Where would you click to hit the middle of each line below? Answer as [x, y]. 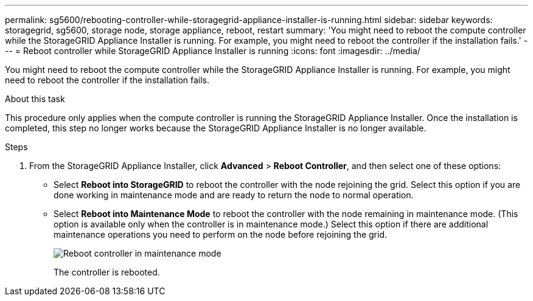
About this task [35, 99]
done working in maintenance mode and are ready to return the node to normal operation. [234, 195]
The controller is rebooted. [107, 272]
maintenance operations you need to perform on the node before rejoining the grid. [221, 234]
